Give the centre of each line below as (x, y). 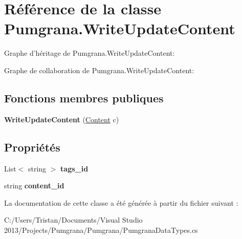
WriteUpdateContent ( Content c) (62, 119)
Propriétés (32, 147)
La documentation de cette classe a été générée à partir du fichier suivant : (121, 202)
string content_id (34, 186)
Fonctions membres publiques (84, 97)
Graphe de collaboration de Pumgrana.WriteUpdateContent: (99, 70)
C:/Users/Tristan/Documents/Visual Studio (73, 220)
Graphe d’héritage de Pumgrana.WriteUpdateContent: (90, 53)
